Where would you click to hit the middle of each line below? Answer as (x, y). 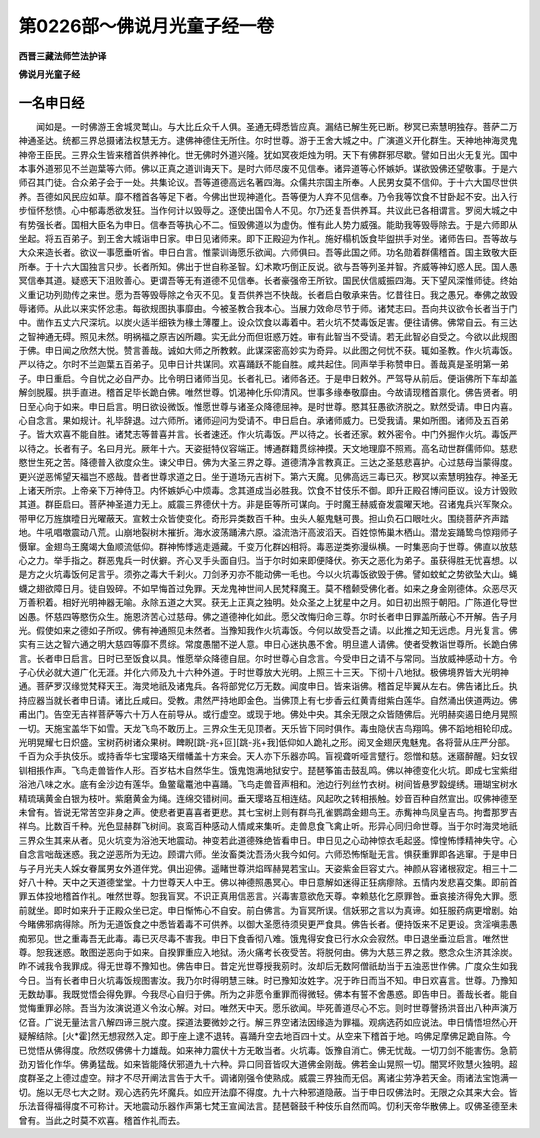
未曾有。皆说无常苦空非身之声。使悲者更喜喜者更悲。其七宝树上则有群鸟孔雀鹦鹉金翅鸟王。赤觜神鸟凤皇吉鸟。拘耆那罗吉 (268, 812)
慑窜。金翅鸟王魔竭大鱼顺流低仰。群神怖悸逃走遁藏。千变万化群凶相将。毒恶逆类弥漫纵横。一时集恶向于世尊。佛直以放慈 (268, 546)
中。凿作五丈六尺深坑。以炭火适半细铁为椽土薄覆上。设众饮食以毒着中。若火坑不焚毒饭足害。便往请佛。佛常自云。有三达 (268, 322)
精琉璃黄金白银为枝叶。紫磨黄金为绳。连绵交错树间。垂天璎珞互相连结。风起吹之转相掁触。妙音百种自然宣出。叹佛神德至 (268, 798)
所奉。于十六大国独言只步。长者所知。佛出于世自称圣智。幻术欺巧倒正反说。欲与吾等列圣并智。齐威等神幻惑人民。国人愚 (268, 266)
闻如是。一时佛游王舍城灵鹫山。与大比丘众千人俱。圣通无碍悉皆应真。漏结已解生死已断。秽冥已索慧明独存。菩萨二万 (276, 126)
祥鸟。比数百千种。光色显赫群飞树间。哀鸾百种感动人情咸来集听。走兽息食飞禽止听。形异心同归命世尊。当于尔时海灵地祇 (268, 826)
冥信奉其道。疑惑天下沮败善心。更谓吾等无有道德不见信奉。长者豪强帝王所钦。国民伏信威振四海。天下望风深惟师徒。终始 (268, 281)
